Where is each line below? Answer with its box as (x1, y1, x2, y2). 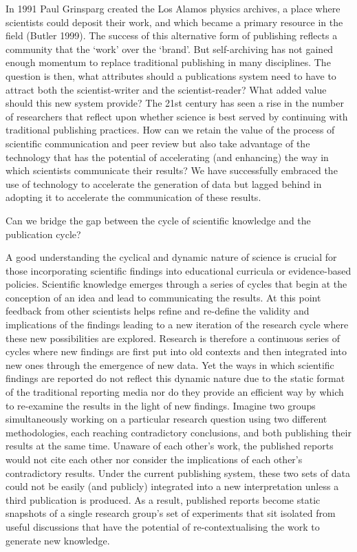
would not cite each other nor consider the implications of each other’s (6, 452, 303, 466)
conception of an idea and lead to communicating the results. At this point (6, 290, 321, 304)
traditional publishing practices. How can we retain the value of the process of (6, 123, 335, 137)
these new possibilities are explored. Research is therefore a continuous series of (6, 330, 340, 345)
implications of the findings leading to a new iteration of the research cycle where (6, 317, 349, 332)
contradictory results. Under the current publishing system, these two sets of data (6, 465, 350, 480)
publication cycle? (6, 226, 81, 241)
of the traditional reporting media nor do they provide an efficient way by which (6, 385, 344, 399)
